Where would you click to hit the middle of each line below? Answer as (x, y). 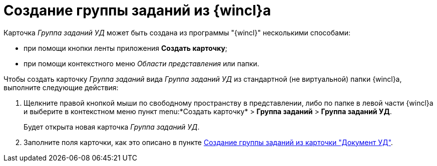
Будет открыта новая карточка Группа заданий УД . (112, 127)
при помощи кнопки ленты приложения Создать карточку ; (126, 48)
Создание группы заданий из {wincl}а (137, 10)
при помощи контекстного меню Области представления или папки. (141, 63)
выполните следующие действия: (61, 87)
